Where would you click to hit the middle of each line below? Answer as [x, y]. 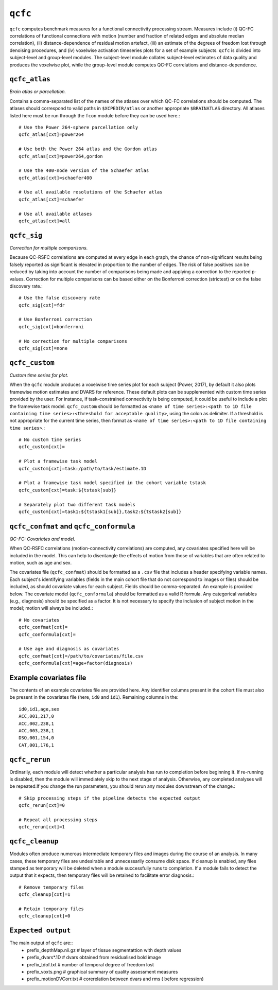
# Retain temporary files [51, 909]
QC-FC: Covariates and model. [42, 539]
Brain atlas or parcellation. [38, 92]
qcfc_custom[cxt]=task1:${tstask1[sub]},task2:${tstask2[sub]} [100, 511]
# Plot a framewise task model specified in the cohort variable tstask [112, 483]
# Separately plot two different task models [77, 505]
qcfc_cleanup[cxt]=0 [45, 916]
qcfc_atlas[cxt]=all [45, 221]
